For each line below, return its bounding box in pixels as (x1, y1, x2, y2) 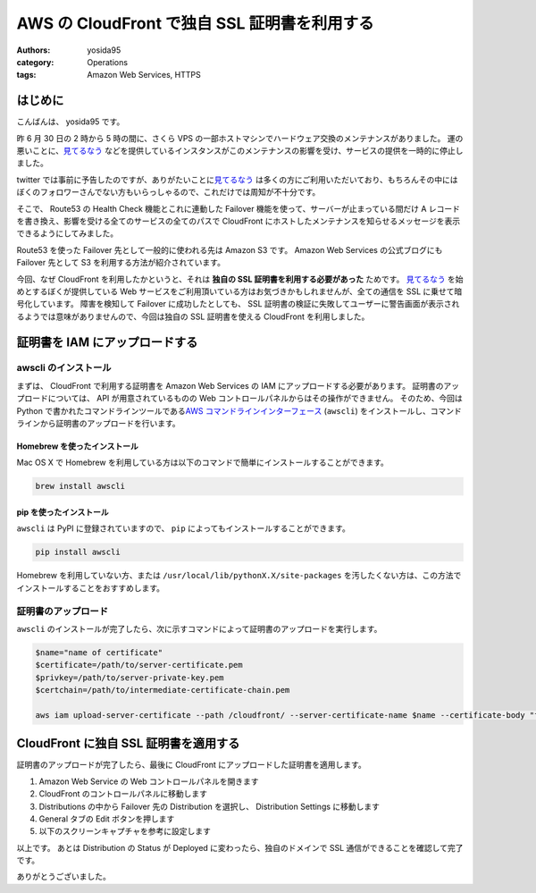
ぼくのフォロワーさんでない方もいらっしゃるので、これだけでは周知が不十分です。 (16, 187, 321, 198)
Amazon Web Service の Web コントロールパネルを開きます (38, 776, 259, 787)
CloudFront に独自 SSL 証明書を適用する (16, 736, 240, 751)
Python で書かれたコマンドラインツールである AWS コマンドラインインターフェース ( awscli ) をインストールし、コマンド (16, 405, 462, 416)
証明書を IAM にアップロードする (16, 334, 198, 350)
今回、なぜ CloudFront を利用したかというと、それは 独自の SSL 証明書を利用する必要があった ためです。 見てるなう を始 (16, 274, 464, 284)
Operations (87, 56, 129, 67)
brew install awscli (35, 481, 125, 492)
